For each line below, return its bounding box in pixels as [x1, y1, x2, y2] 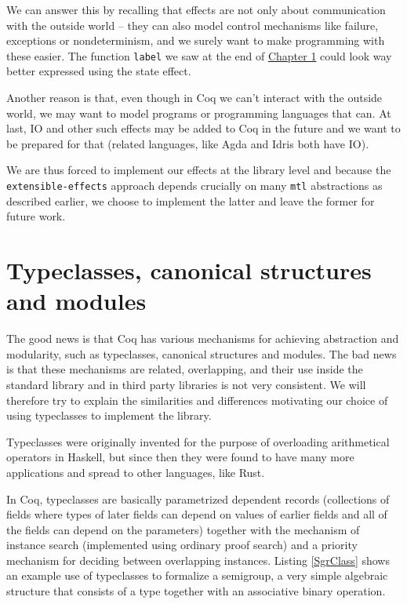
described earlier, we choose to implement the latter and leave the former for [6, 192, 375, 209]
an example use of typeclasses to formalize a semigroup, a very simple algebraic [6, 567, 388, 584]
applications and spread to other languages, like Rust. [6, 464, 265, 480]
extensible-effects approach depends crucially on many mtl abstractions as [6, 177, 383, 193]
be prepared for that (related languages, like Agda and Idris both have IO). [6, 135, 369, 151]
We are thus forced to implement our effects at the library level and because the [6, 162, 391, 178]
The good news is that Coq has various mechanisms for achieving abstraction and [6, 330, 399, 347]
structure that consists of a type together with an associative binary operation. [6, 583, 386, 599]
